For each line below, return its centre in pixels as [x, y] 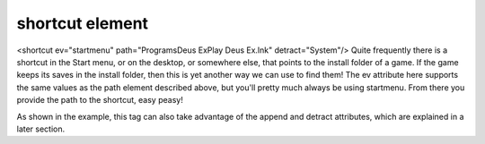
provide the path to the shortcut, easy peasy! [100, 100]
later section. [41, 129]
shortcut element [82, 23]
